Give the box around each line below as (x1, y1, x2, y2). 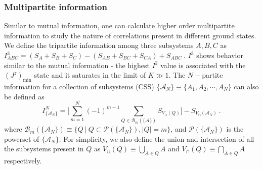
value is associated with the (160, 60, 246, 70)
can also (234, 81, 259, 91)
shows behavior (196, 50, 243, 60)
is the (226, 124, 244, 134)
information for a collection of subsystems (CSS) (4, 81, 154, 91)
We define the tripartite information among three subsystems (4, 40, 194, 50)
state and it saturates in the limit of (34, 70, 146, 80)
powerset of (4, 133, 39, 144)
